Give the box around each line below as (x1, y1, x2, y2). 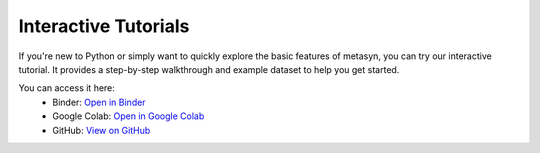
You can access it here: (18, 82, 115, 94)
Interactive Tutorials (18, 15, 190, 37)
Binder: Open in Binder (52, 96, 146, 108)
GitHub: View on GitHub (52, 124, 151, 136)
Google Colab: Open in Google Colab (52, 110, 205, 122)
